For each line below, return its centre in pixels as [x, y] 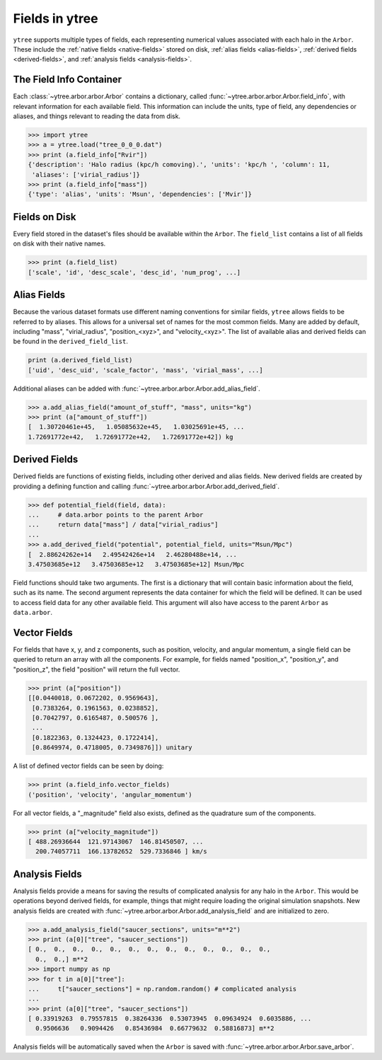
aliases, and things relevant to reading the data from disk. [97, 116]
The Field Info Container [68, 80]
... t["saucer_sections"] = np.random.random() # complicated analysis [162, 989]
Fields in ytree [56, 18]
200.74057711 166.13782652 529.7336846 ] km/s [122, 852]
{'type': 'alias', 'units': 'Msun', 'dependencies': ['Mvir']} [140, 194]
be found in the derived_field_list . [71, 341]
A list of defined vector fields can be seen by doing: [88, 766]
